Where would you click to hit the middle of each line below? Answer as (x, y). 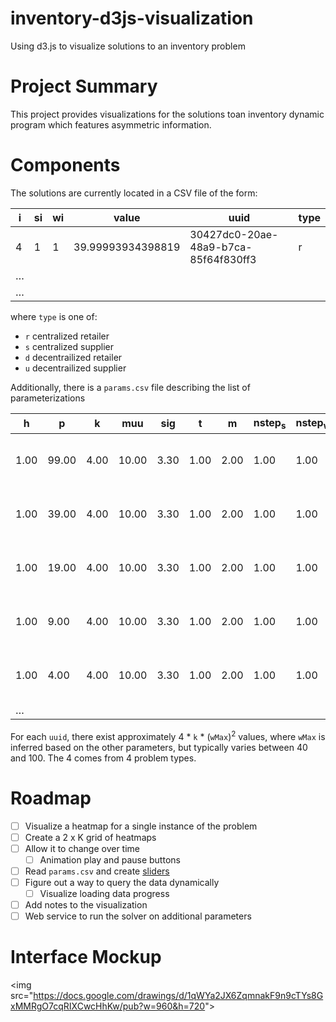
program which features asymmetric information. (111, 124)
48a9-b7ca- (221, 247)
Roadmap (51, 798)
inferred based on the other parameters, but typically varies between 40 (159, 747)
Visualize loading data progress (104, 893)
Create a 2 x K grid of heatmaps (90, 837)
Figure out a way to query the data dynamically (122, 882)
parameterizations (48, 398)
